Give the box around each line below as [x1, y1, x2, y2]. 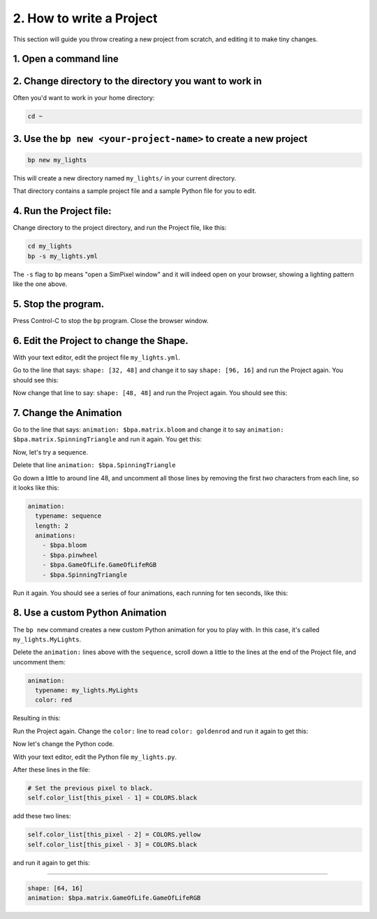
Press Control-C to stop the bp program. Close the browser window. [13, 316, 209, 325]
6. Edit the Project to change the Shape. [13, 334, 188, 346]
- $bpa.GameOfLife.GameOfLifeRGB [42, 561, 157, 569]
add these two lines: [13, 812, 71, 820]
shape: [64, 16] [27, 884, 84, 892]
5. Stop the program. [13, 298, 105, 310]
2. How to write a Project [13, 10, 158, 26]
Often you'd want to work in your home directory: [13, 94, 155, 102]
